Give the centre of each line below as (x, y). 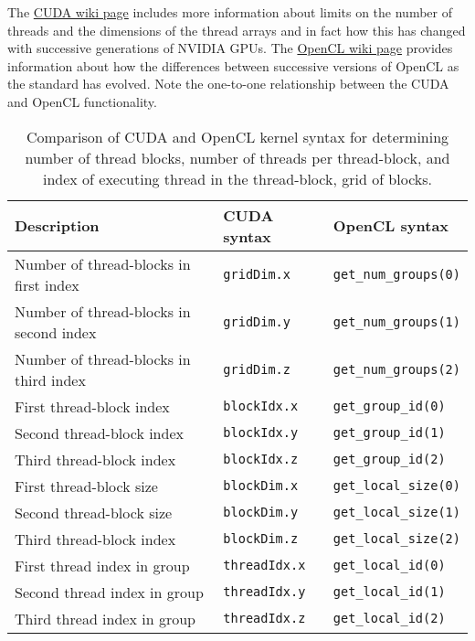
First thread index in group (102, 565)
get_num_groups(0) (396, 274)
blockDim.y (261, 513)
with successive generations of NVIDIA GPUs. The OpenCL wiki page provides (230, 48)
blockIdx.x (261, 406)
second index (56, 332)
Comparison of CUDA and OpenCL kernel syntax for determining (237, 136)
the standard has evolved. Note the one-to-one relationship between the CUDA (228, 84)
